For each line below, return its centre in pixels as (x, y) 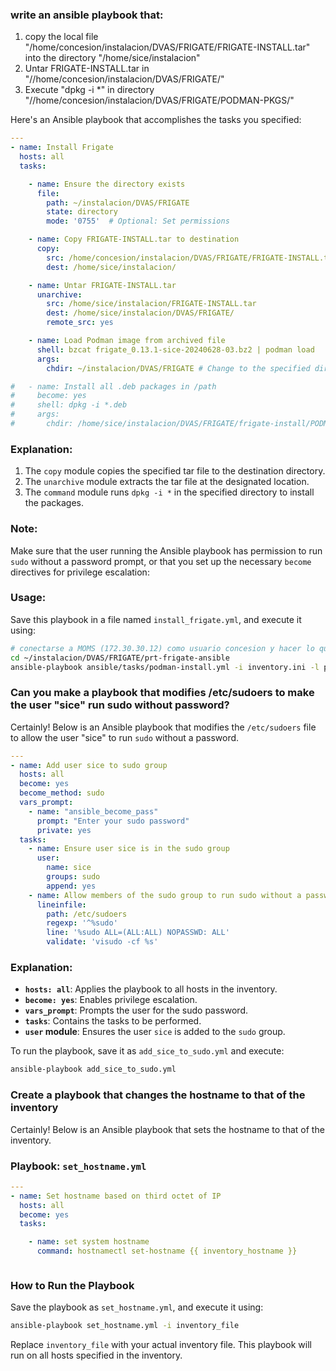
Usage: (28, 598)
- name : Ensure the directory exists (107, 184)
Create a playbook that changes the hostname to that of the (158, 1095)
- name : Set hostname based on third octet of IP (116, 1196)
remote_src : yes (80, 323)
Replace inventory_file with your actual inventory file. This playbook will (161, 1345)
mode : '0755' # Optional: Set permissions (138, 221)
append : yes (71, 886)
